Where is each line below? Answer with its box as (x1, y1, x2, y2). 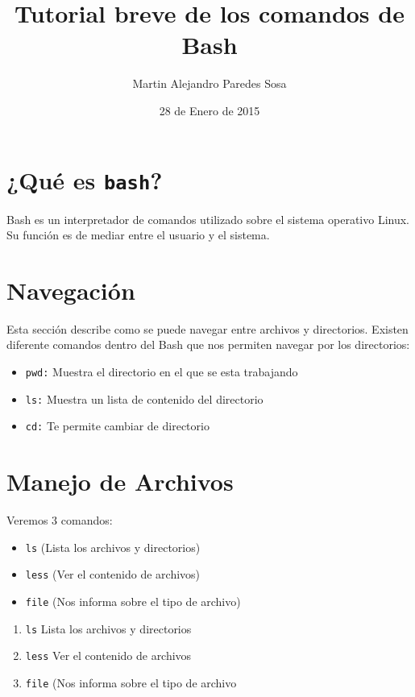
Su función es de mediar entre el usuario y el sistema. (6, 226, 270, 243)
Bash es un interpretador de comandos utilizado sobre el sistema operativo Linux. (6, 210, 409, 227)
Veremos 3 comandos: (6, 512, 113, 529)
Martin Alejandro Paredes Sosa (132, 75, 287, 92)
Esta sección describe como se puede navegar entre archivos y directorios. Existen (6, 320, 409, 337)
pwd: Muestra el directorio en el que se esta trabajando (25, 363, 298, 380)
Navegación (6, 273, 135, 306)
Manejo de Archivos (6, 465, 234, 498)
